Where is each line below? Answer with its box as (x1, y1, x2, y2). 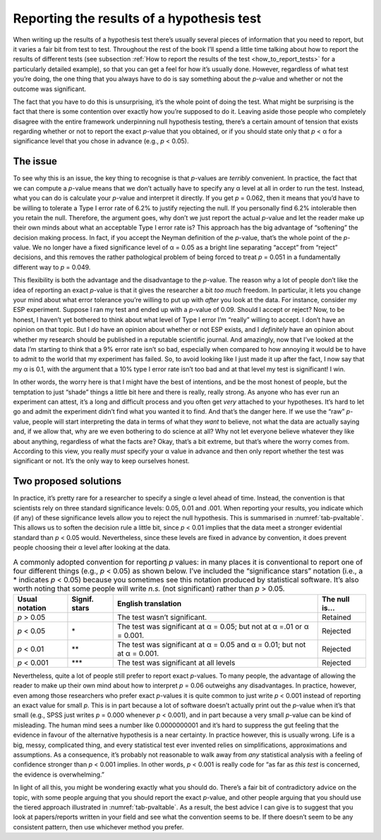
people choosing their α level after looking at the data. (13, 544, 171, 552)
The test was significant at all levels (117, 657, 236, 667)
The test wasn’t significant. (117, 612, 207, 622)
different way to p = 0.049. (13, 263, 91, 271)
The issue (13, 155, 58, 167)
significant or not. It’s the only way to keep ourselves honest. (13, 457, 190, 465)
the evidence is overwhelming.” (13, 770, 105, 779)
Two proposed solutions (13, 475, 122, 487)
